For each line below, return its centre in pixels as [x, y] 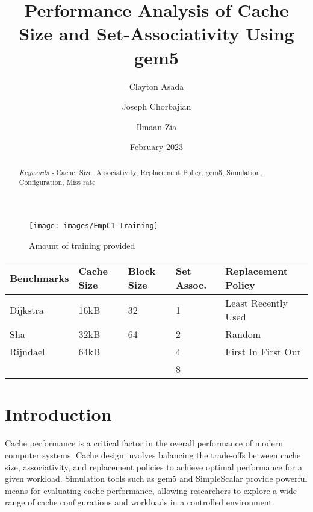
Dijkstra [27, 310]
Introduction [58, 414]
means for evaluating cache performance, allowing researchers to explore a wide [151, 490]
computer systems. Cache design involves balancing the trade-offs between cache [153, 454]
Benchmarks [39, 278]
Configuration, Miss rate [57, 182]
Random [243, 334]
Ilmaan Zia [156, 126]
